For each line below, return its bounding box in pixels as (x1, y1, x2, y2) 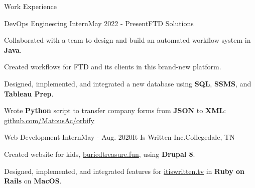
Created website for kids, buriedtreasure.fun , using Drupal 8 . (4, 148, 195, 159)
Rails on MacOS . (4, 175, 62, 186)
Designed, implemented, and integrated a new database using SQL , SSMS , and (4, 78, 251, 88)
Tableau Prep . (4, 88, 54, 99)
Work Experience (4, 1, 57, 11)
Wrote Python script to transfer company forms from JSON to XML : (4, 105, 226, 116)
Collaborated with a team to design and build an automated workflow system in (4, 35, 251, 45)
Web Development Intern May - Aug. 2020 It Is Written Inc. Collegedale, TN (4, 132, 235, 142)
